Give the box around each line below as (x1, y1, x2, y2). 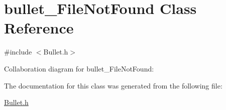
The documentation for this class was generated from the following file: (4, 80, 222, 90)
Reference (4, 17, 74, 38)
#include (4, 46, 32, 57)
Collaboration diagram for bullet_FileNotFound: (4, 63, 154, 73)
